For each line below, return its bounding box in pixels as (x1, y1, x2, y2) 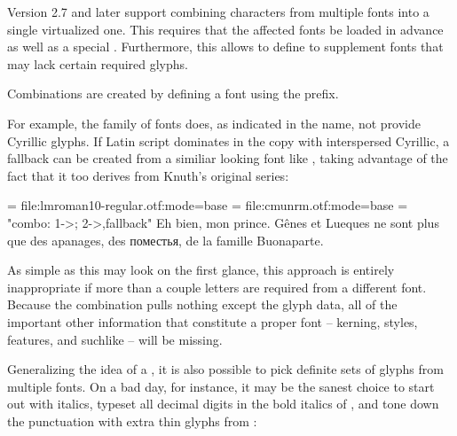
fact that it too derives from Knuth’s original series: (7, 166, 289, 184)
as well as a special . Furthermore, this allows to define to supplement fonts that (7, 37, 444, 56)
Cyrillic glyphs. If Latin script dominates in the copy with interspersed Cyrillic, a (7, 131, 450, 150)
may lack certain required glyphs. (7, 54, 188, 73)
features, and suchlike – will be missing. (7, 330, 223, 348)
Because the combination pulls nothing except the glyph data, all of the (7, 295, 398, 314)
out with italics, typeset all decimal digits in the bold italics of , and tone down (7, 394, 439, 413)
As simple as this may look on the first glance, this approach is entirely (7, 261, 395, 279)
